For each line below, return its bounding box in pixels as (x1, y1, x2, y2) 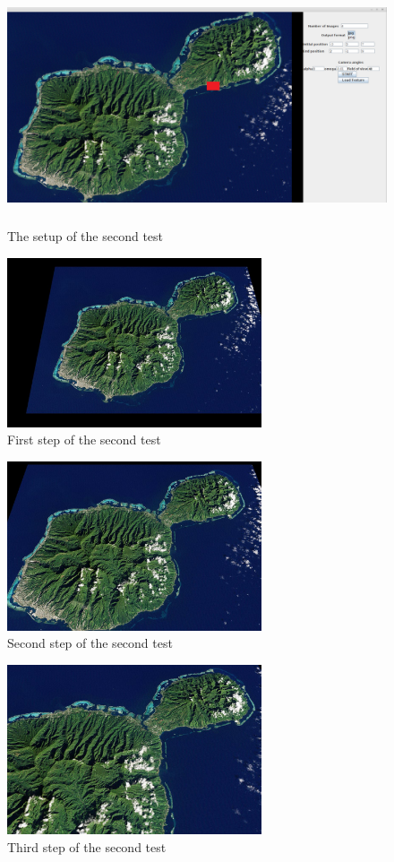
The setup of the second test (7, 227, 164, 246)
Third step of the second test (7, 837, 167, 856)
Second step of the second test (7, 634, 173, 652)
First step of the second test (7, 430, 161, 449)
